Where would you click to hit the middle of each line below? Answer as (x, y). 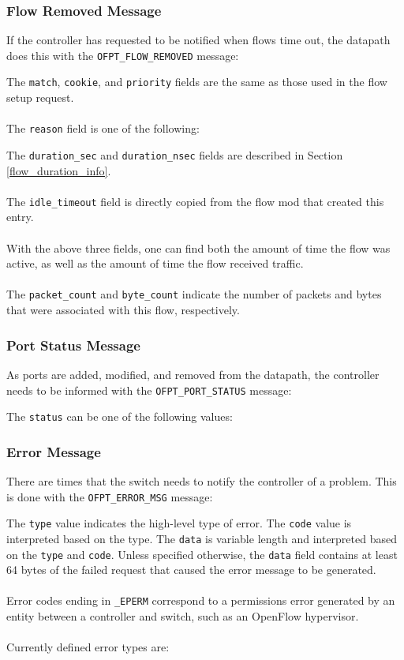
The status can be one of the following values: (120, 416)
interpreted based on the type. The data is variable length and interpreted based (202, 538)
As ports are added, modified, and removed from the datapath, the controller (193, 374)
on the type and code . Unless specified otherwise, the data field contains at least (202, 554)
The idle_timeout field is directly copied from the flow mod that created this (195, 201)
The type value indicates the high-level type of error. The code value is (179, 523)
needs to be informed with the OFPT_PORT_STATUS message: (149, 390)
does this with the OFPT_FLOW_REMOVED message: (123, 55)
